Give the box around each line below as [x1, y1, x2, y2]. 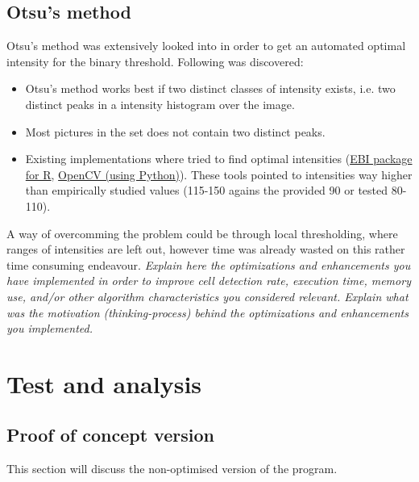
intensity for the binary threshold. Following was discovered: [6, 52, 304, 69]
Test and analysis [6, 367, 202, 400]
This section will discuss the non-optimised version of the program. [6, 460, 338, 477]
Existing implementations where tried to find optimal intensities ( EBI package [25, 150, 413, 167]
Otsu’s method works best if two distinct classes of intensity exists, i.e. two [25, 80, 396, 97]
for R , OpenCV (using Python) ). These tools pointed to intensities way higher [25, 166, 413, 182]
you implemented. [6, 320, 93, 337]
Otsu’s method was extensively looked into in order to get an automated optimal [6, 37, 406, 54]
